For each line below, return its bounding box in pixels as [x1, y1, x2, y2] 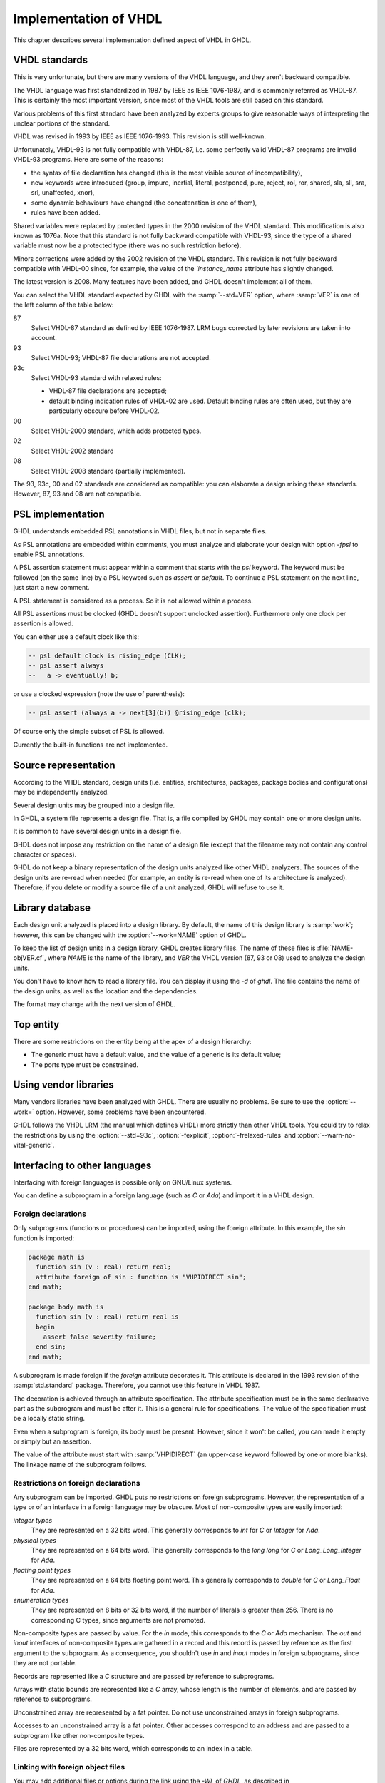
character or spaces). [13, 850, 77, 859]
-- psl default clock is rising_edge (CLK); [28, 651, 187, 660]
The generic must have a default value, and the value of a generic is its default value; [31, 1051, 282, 1059]
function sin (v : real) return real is [36, 1313, 179, 1321]
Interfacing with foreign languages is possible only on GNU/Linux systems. [13, 1177, 232, 1187]
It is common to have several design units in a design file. [13, 827, 182, 836]
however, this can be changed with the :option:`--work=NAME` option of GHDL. [13, 931, 247, 939]
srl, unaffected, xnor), [31, 188, 96, 197]
